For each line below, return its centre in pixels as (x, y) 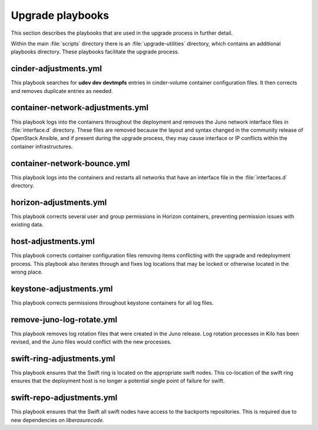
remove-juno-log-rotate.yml (64, 320)
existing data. (27, 225)
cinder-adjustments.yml (57, 69)
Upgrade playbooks (60, 15)
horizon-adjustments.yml (59, 202)
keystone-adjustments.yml (62, 289)
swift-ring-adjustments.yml (63, 359)
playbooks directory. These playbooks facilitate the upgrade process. (95, 52)
